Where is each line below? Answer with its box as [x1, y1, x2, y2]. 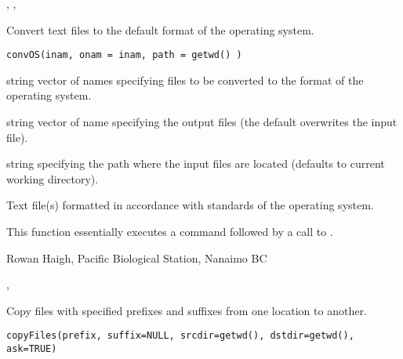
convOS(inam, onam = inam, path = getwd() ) [6, 49, 242, 61]
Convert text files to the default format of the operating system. [6, 21, 314, 38]
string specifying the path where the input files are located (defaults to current [6, 155, 385, 172]
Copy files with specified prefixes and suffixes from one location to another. [6, 302, 367, 318]
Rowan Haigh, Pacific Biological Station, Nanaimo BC [6, 249, 267, 266]
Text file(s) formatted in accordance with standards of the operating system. [6, 197, 374, 213]
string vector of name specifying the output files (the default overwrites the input [6, 114, 398, 130]
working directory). [6, 170, 99, 187]
